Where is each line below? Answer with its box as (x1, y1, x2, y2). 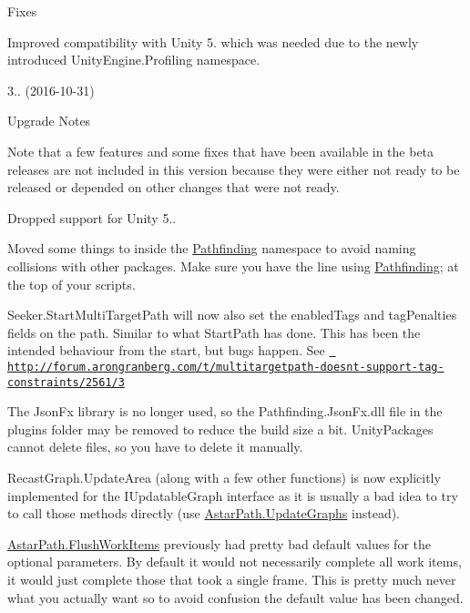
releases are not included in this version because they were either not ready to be (7, 159, 460, 179)
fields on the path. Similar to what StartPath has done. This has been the (7, 322, 421, 342)
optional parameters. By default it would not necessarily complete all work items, (7, 552, 462, 571)
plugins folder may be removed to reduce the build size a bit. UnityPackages (7, 419, 434, 438)
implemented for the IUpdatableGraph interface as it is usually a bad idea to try (7, 485, 458, 505)
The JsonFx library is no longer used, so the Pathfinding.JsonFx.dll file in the (7, 402, 443, 421)
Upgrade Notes (7, 111, 91, 130)
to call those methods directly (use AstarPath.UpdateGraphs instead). (7, 504, 401, 523)
